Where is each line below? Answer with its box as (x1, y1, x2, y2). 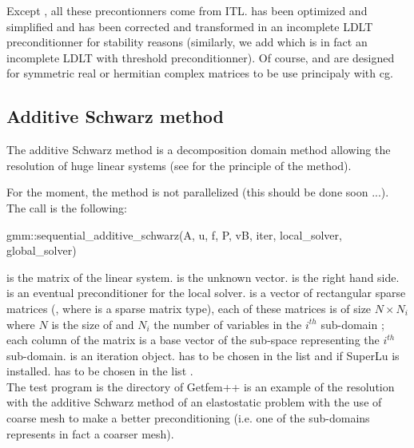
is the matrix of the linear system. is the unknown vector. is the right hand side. (6, 268, 400, 285)
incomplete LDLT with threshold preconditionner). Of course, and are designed (6, 49, 395, 65)
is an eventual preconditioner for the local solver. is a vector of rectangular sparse (6, 284, 406, 301)
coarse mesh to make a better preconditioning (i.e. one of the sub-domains (6, 410, 370, 426)
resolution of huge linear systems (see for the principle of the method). (6, 157, 352, 173)
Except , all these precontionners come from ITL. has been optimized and (6, 2, 368, 18)
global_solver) (6, 242, 77, 259)
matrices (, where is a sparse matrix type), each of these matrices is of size (6, 299, 372, 316)
